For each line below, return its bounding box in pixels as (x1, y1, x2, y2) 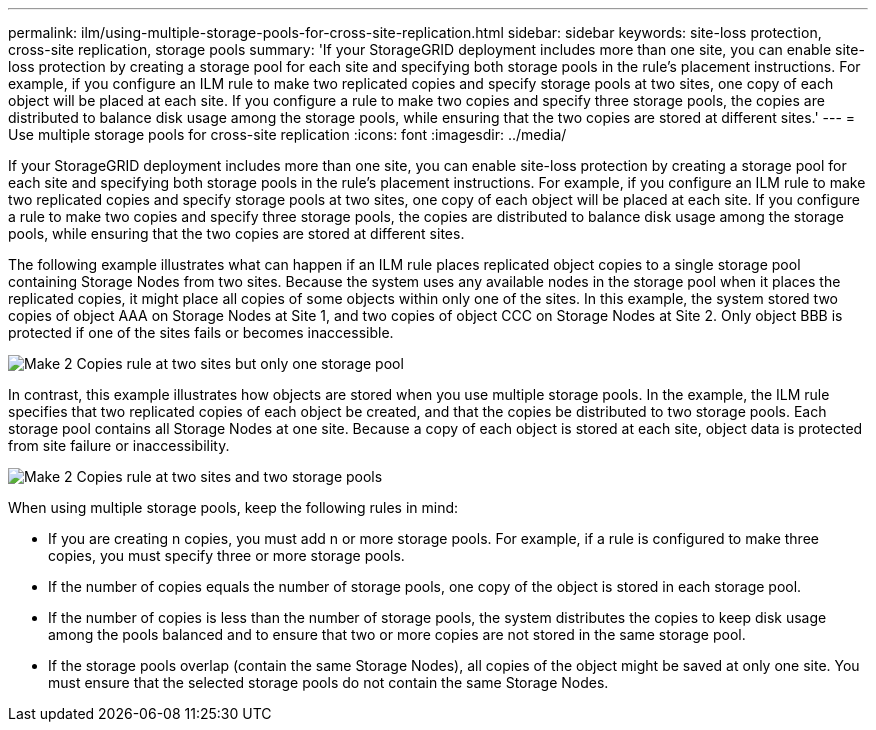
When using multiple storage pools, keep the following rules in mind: (8, 499, 459, 516)
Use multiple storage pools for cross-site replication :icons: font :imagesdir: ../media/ (8, 126, 567, 143)
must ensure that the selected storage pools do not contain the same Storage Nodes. (48, 674, 609, 691)
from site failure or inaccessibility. (8, 437, 230, 454)
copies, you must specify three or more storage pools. (48, 547, 405, 564)
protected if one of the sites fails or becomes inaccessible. (8, 324, 394, 341)
